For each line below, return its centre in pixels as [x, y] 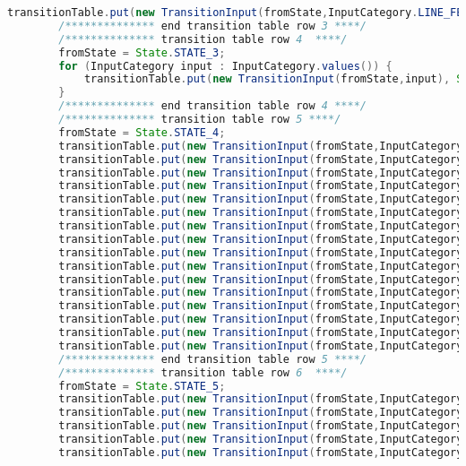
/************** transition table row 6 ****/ [203, 372]
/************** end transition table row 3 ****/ [212, 26]
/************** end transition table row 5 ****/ [212, 359]
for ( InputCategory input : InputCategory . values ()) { [225, 66]
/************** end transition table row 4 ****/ [212, 106]
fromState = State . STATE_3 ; [142, 52]
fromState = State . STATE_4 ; [142, 132]
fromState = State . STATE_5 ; [142, 386]
